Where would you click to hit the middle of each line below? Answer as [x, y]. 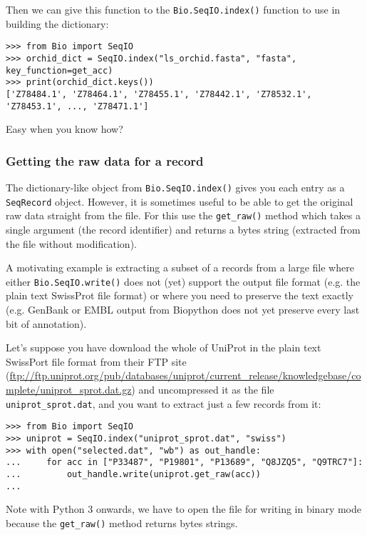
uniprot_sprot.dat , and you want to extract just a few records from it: [164, 403]
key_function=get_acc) [60, 70]
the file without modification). [71, 243]
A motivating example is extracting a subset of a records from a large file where [180, 267]
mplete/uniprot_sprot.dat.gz [69, 389]
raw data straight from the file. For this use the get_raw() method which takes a [183, 215]
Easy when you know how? [64, 129]
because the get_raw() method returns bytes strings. [122, 522]
